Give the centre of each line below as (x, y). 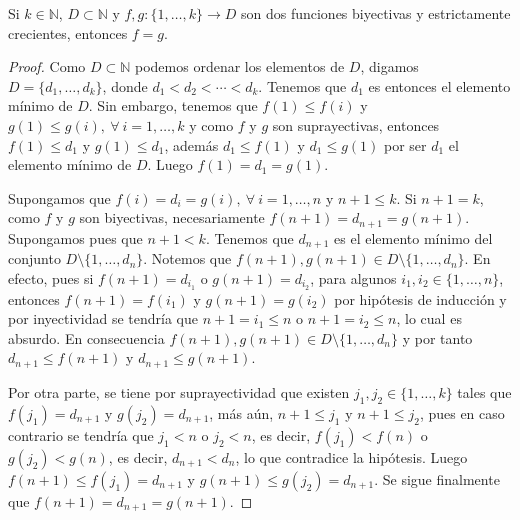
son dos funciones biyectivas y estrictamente (375, 13)
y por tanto (437, 337)
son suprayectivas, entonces (356, 124)
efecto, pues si (51, 277)
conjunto (34, 258)
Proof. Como (47, 66)
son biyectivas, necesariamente (172, 217)
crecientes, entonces (68, 32)
